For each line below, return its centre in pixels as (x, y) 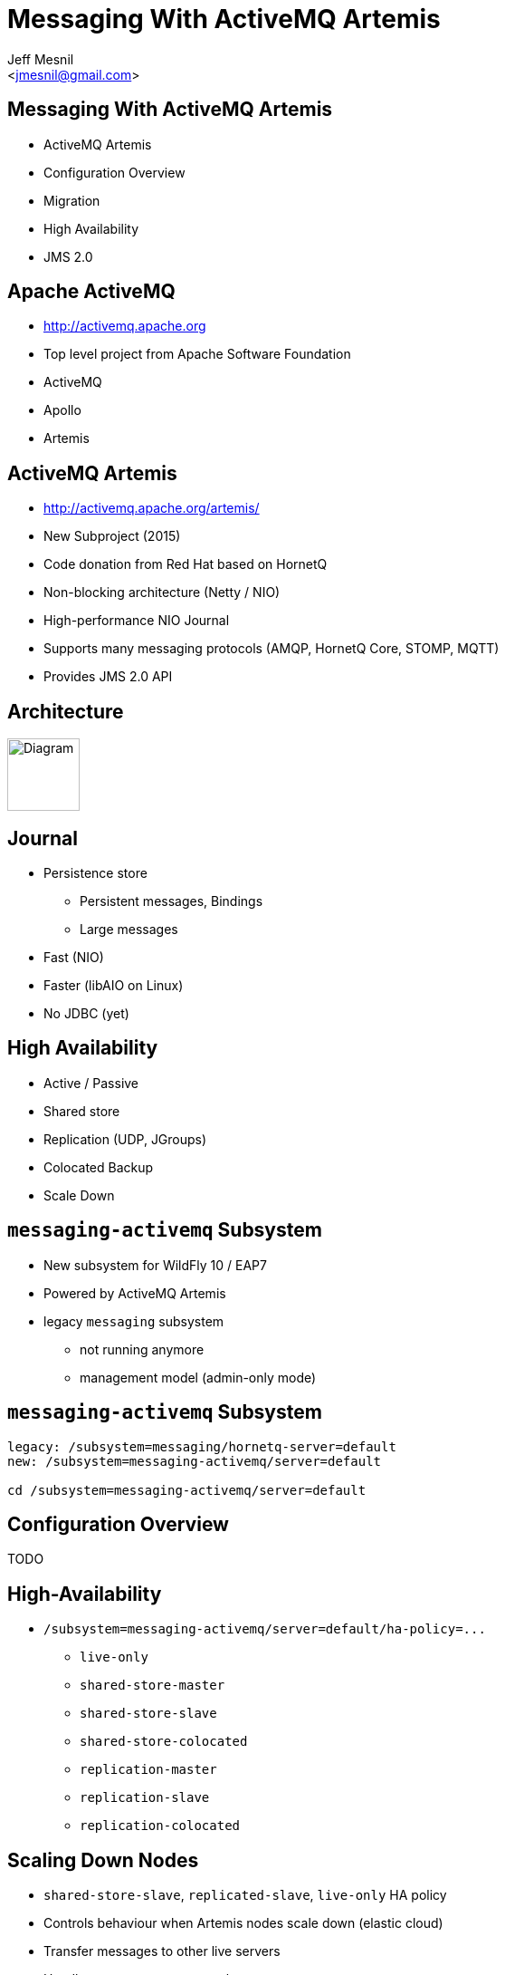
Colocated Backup (99, 1167)
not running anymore (142, 1349)
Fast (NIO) (74, 957)
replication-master (148, 1770)
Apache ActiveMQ (91, 292)
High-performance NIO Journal (137, 621)
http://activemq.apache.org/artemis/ (152, 508)
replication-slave (145, 1798)
